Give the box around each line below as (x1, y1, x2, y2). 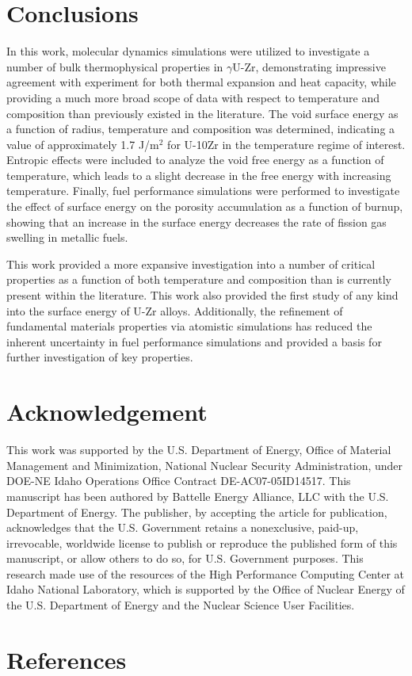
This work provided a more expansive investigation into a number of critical (6, 255, 376, 272)
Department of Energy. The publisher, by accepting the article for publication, (6, 503, 387, 520)
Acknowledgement (6, 395, 208, 428)
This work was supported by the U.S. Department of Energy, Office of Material (6, 441, 391, 458)
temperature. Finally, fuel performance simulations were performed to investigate (6, 182, 400, 199)
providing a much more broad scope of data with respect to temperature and (6, 89, 380, 105)
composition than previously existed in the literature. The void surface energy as (6, 105, 399, 121)
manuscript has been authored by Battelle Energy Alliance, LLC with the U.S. (6, 487, 389, 504)
